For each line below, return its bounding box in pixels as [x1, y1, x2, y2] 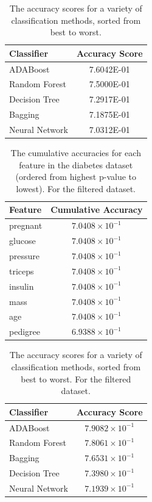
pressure [9, 249, 40, 262]
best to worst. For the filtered [21, 372, 131, 385]
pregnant [9, 219, 43, 232]
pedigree [9, 325, 40, 338]
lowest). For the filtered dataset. [16, 182, 136, 195]
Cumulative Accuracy [50, 203, 143, 216]
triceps [9, 264, 34, 277]
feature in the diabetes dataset [19, 158, 133, 171]
